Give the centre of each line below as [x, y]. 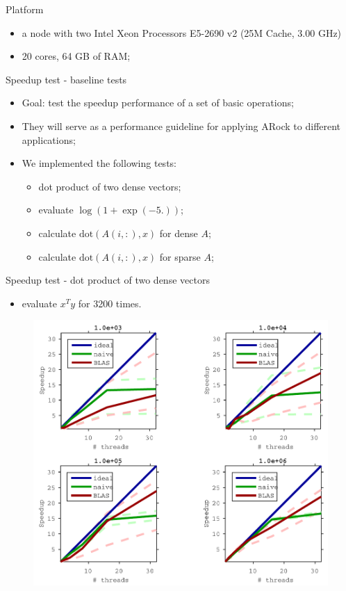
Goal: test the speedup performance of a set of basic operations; [158, 103]
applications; [49, 139]
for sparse [180, 256]
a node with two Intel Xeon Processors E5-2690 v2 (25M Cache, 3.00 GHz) [182, 32]
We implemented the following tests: [99, 163]
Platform [25, 9]
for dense [179, 233]
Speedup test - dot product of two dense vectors [108, 280]
